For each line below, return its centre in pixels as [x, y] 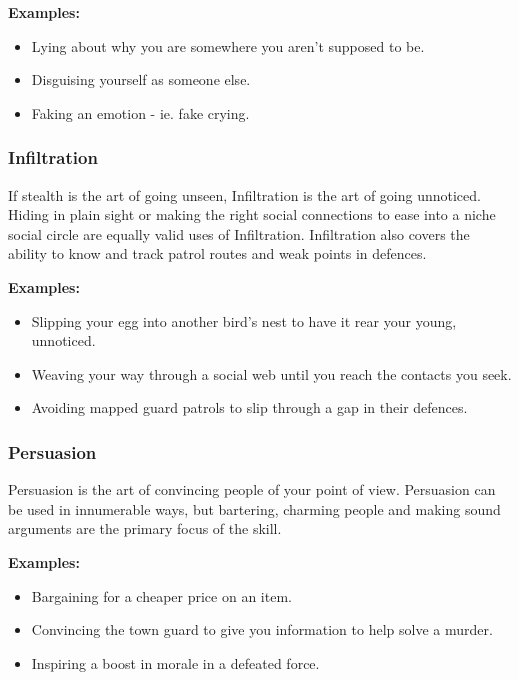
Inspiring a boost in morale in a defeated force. [175, 662]
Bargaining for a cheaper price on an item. [161, 595]
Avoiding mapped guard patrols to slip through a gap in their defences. [249, 407]
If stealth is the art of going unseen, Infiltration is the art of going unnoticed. [244, 194]
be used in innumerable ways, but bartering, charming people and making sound [254, 508]
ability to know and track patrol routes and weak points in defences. [217, 253]
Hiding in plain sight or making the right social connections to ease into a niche [252, 214]
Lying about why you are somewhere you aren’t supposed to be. [228, 45]
